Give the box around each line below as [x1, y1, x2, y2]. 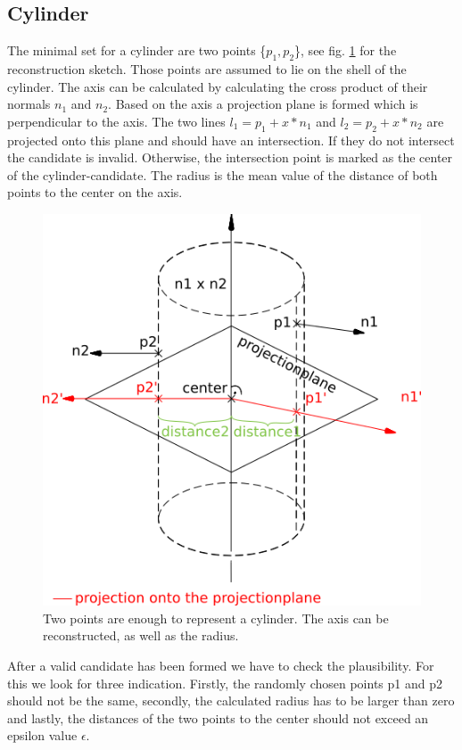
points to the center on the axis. [7, 183, 183, 202]
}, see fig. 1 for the [294, 41, 397, 60]
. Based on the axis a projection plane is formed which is [108, 95, 418, 113]
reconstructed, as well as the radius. [43, 626, 239, 645]
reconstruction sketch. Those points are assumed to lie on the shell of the [7, 60, 407, 78]
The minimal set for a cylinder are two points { [7, 41, 267, 60]
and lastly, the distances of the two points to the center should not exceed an [7, 708, 429, 727]
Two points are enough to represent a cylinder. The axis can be [43, 608, 389, 627]
